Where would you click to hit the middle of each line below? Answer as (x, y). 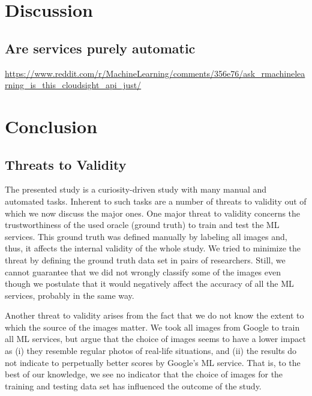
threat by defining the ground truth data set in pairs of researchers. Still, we (145, 259)
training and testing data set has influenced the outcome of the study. (133, 385)
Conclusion (51, 126)
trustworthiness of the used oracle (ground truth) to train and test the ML (142, 225)
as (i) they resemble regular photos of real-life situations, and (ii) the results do (151, 351)
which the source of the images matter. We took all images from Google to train (152, 327)
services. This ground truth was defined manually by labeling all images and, (146, 236)
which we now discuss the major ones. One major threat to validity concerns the (153, 213)
